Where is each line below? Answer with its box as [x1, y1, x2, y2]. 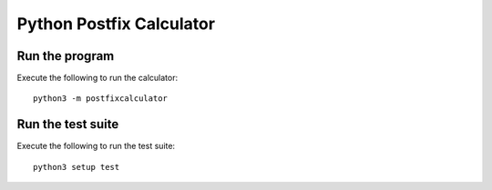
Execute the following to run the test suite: [16, 141, 176, 152]
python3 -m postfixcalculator [33, 94, 169, 104]
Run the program [16, 48, 115, 64]
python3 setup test [33, 162, 120, 172]
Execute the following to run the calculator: [16, 73, 178, 84]
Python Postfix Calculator [16, 14, 216, 34]
